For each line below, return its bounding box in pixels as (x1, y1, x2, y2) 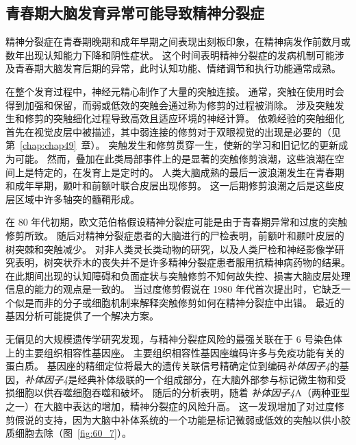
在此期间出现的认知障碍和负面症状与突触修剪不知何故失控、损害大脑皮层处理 (5, 268, 351, 282)
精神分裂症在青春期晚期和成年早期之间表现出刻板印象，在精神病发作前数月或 (5, 34, 351, 49)
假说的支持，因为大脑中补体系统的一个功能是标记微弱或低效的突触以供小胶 (14, 412, 351, 426)
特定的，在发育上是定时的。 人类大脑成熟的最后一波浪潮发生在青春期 (34, 165, 344, 179)
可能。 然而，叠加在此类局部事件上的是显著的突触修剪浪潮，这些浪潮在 (14, 151, 335, 165)
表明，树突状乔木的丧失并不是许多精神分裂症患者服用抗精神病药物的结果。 (14, 255, 351, 269)
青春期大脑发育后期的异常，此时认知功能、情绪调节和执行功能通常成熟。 (14, 61, 341, 75)
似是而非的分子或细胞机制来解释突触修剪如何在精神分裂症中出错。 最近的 (14, 295, 344, 309)
